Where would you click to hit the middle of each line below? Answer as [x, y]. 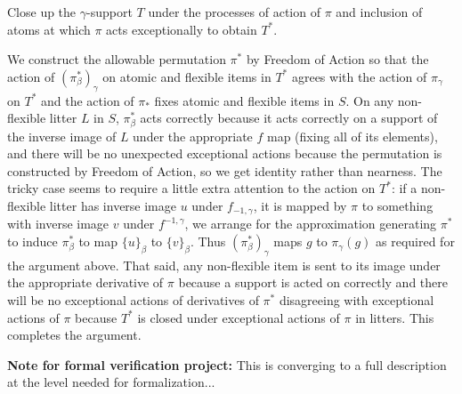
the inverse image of [62, 136]
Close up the [42, 12]
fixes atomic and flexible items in [244, 100]
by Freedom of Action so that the [337, 59]
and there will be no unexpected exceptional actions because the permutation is [225, 153]
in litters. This [395, 317]
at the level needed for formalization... [111, 382]
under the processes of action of [234, 12]
